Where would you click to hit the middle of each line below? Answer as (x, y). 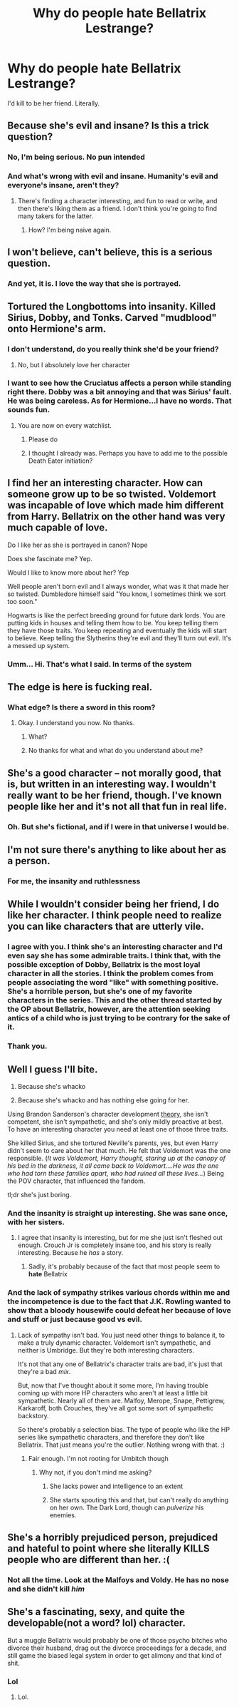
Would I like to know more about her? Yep (68, 573)
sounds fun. (29, 410)
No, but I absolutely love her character (74, 364)
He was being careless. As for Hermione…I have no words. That (119, 401)
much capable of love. (58, 528)
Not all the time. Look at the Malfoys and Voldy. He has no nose (118, 1579)
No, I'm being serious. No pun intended (76, 157)
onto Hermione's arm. (57, 329)
